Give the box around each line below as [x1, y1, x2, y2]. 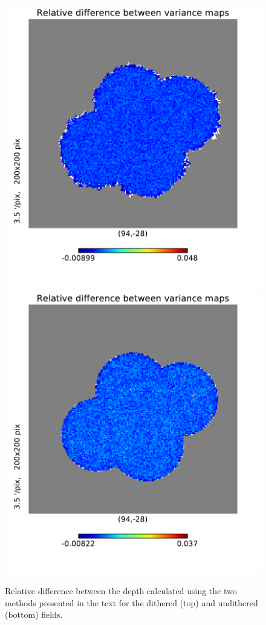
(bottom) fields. [5, 608, 63, 621]
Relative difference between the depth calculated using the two [5, 584, 237, 597]
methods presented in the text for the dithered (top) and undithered [5, 596, 258, 609]
